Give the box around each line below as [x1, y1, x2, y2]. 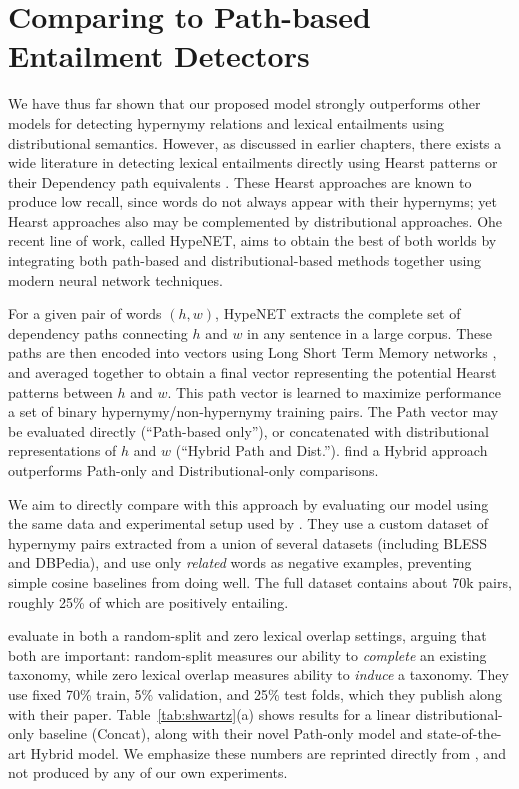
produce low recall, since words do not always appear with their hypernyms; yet [8, 191, 497, 212]
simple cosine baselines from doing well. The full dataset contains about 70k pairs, [8, 571, 512, 592]
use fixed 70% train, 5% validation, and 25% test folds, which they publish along [8, 683, 502, 704]
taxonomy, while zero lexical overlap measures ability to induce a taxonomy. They [8, 664, 509, 685]
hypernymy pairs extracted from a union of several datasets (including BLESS [8, 532, 488, 553]
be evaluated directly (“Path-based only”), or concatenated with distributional [8, 420, 489, 441]
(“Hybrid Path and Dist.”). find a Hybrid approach [175, 440, 488, 461]
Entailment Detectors [8, 35, 310, 76]
